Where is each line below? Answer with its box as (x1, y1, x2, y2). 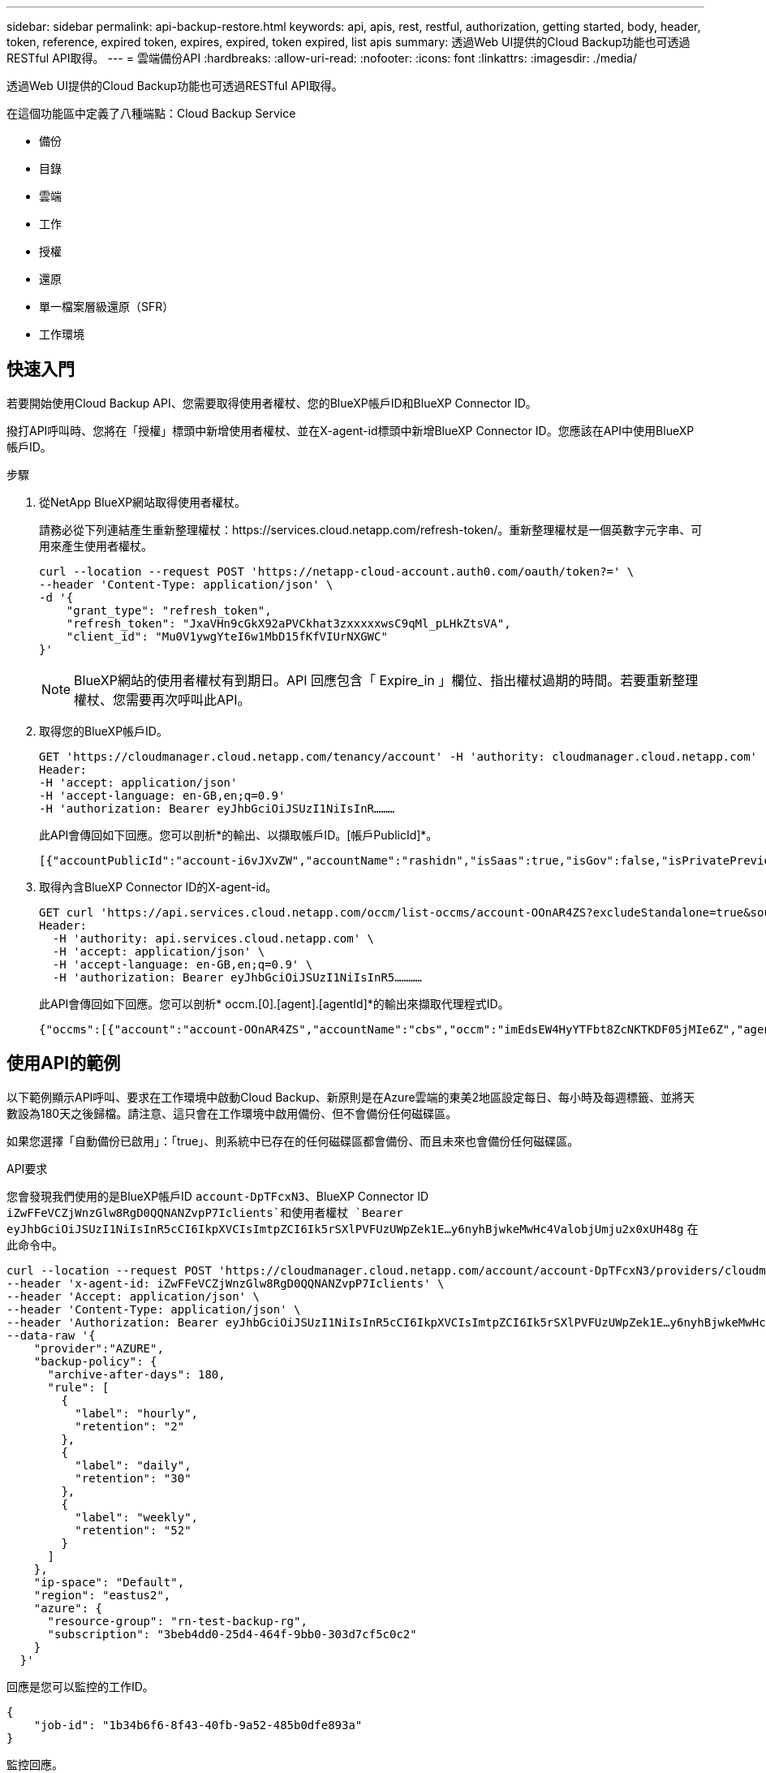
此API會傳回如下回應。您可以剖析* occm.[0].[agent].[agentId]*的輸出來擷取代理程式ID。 (39, 996, 510, 1011)
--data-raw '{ (6, 1328, 96, 1342)
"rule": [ (47, 1380, 110, 1394)
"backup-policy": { (33, 1354, 157, 1368)
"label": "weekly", (75, 1510, 199, 1524)
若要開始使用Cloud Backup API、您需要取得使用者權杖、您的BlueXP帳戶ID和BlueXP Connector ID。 (6, 395, 537, 410)
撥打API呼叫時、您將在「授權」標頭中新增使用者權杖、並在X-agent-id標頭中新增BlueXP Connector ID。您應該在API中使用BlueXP (6, 423, 695, 438)
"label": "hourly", (75, 1406, 199, 1420)
